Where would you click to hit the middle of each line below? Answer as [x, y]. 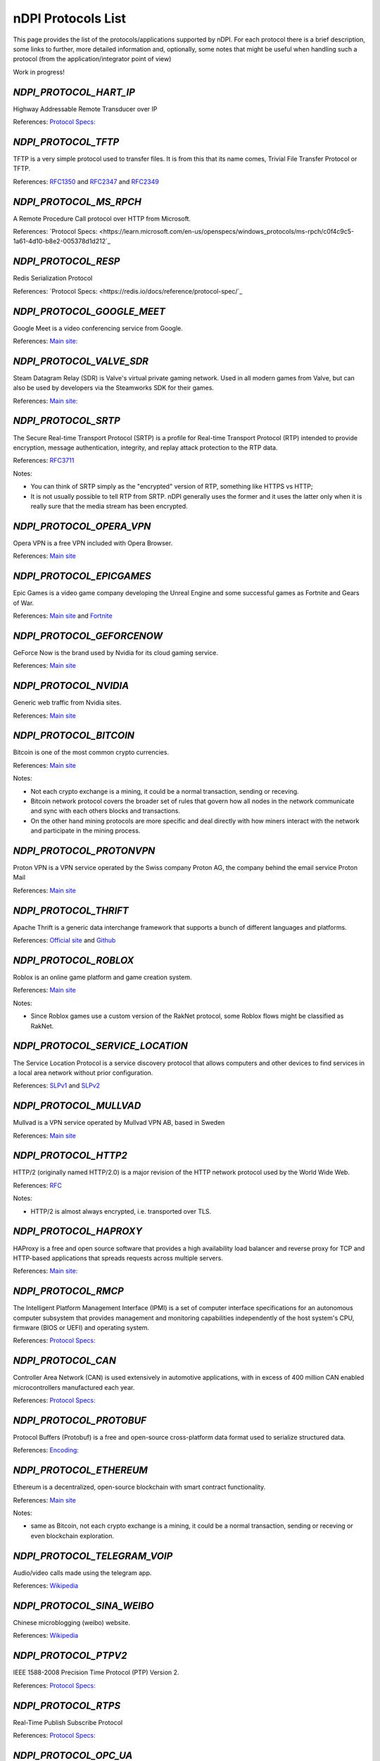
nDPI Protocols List [70, 18]
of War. [24, 603]
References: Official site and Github [64, 940]
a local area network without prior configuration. [83, 1072]
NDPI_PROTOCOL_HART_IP [74, 92]
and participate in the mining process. [85, 830]
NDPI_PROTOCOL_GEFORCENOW [88, 636]
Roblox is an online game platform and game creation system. [102, 977]
